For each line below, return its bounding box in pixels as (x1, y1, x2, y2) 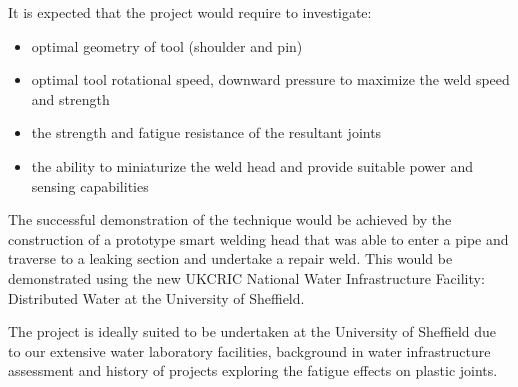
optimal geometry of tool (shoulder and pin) (31, 35, 303, 56)
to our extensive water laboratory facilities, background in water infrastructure (8, 340, 491, 361)
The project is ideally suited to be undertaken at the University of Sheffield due (8, 321, 497, 342)
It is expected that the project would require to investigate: (8, 2, 372, 22)
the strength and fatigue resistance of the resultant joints (31, 122, 382, 143)
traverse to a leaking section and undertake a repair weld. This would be (8, 248, 453, 269)
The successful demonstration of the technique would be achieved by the (8, 209, 452, 230)
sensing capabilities (31, 175, 149, 196)
